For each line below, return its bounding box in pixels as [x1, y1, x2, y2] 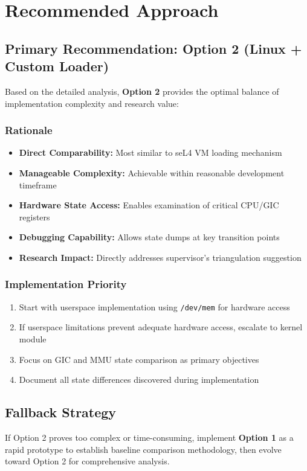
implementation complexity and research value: [5, 97, 179, 109]
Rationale [5, 123, 53, 138]
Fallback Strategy [5, 403, 117, 421]
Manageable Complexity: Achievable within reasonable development [19, 166, 285, 179]
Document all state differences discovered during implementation [19, 373, 259, 386]
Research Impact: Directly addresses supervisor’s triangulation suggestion [19, 251, 302, 263]
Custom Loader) [5, 57, 109, 75]
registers [19, 210, 50, 223]
